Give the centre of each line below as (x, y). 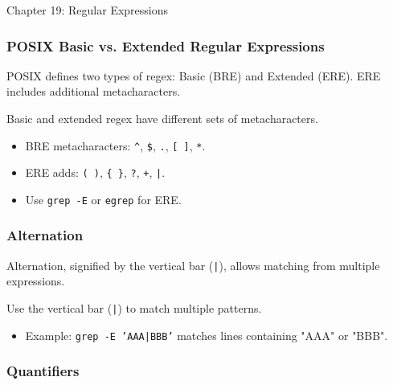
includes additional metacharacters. (94, 91)
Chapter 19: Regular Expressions (88, 10)
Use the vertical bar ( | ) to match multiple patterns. (134, 308)
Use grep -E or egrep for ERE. (103, 199)
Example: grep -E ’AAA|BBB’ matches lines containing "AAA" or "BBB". (207, 335)
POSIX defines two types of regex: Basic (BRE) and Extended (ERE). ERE (194, 75)
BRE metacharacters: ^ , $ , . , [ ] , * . (115, 145)
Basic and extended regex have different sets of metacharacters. (162, 118)
